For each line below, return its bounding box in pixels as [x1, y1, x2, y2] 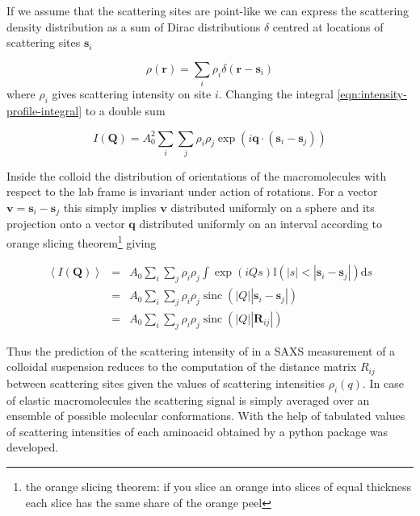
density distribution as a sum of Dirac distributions [6, 18, 261, 35]
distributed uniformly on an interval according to [139, 215, 383, 232]
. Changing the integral [218, 85, 334, 102]
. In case [362, 374, 404, 391]
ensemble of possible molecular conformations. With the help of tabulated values [6, 407, 405, 424]
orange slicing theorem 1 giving [6, 232, 157, 251]
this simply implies [63, 199, 157, 216]
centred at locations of [272, 18, 384, 35]
